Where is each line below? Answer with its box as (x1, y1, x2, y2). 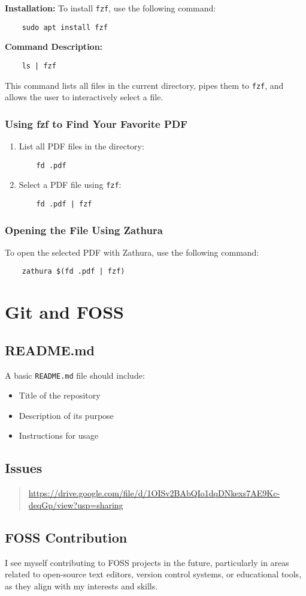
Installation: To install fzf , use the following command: (5, 2, 216, 14)
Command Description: (5, 40, 103, 53)
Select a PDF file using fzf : (19, 178, 122, 191)
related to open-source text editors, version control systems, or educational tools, (5, 568, 302, 580)
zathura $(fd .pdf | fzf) (22, 267, 125, 276)
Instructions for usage (19, 429, 99, 442)
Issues (5, 459, 43, 477)
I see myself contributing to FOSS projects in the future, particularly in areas (5, 556, 289, 568)
